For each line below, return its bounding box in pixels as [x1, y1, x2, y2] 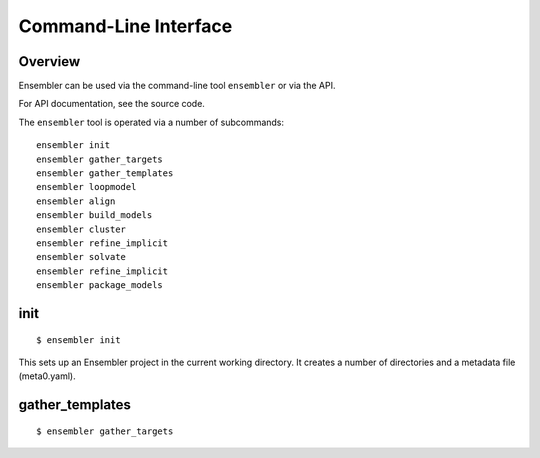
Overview [18, 53, 81, 70]
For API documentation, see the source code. [18, 98, 205, 110]
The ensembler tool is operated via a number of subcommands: [18, 116, 285, 128]
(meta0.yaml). [18, 370, 77, 382]
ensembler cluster [36, 223, 127, 235]
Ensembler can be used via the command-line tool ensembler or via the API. [18, 80, 336, 92]
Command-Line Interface [18, 15, 233, 37]
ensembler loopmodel [36, 181, 137, 193]
